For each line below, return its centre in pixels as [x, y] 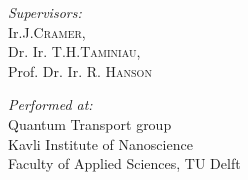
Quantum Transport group [90, 123]
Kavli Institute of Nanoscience [100, 143]
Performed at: [50, 104]
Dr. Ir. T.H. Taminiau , [74, 51]
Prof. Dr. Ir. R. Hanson [80, 70]
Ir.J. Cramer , [47, 31]
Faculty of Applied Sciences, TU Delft [124, 163]
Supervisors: [45, 12]
